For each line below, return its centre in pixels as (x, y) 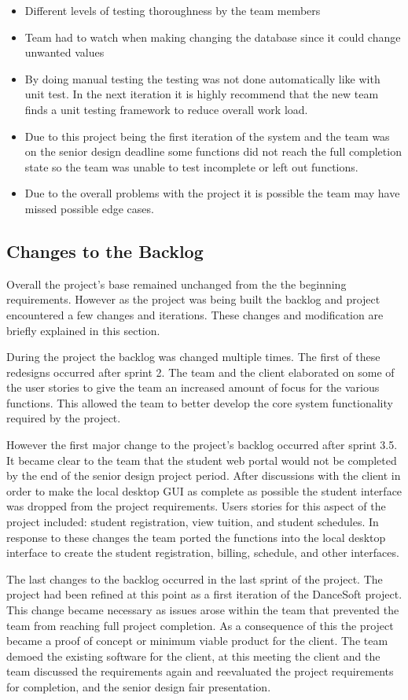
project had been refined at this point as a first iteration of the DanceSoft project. (204, 594)
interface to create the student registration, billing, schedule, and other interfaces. (203, 553)
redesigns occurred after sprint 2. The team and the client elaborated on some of (200, 372)
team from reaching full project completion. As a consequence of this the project (200, 625)
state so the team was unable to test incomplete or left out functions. (191, 166)
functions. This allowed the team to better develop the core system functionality (200, 402)
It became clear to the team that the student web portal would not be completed (202, 460)
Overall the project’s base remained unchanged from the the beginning (176, 284)
